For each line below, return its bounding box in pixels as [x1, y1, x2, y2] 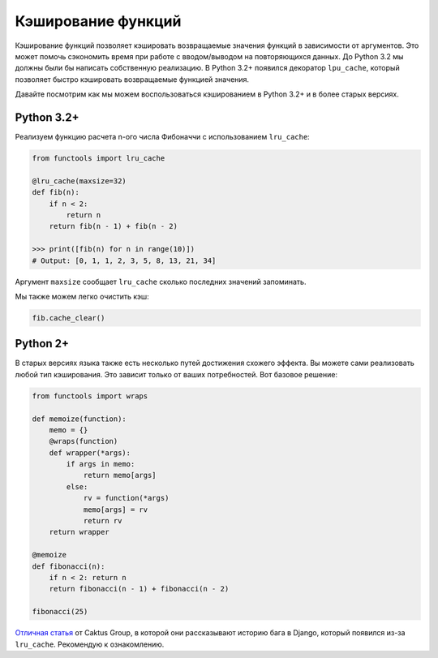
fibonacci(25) [32, 607, 88, 617]
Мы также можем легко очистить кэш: [15, 291, 149, 301]
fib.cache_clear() [32, 313, 105, 322]
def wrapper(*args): [49, 448, 131, 458]
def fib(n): [32, 187, 80, 197]
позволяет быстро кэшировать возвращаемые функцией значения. [15, 74, 250, 84]
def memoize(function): [32, 414, 127, 424]
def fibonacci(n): [32, 561, 105, 571]
